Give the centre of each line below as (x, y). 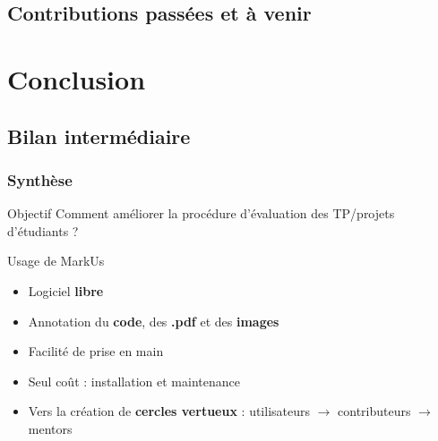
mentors (50, 428)
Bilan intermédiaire (99, 136)
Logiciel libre (66, 290)
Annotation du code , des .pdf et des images (154, 321)
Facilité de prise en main (96, 351)
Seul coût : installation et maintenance (134, 381)
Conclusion (77, 78)
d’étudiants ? (43, 230)
